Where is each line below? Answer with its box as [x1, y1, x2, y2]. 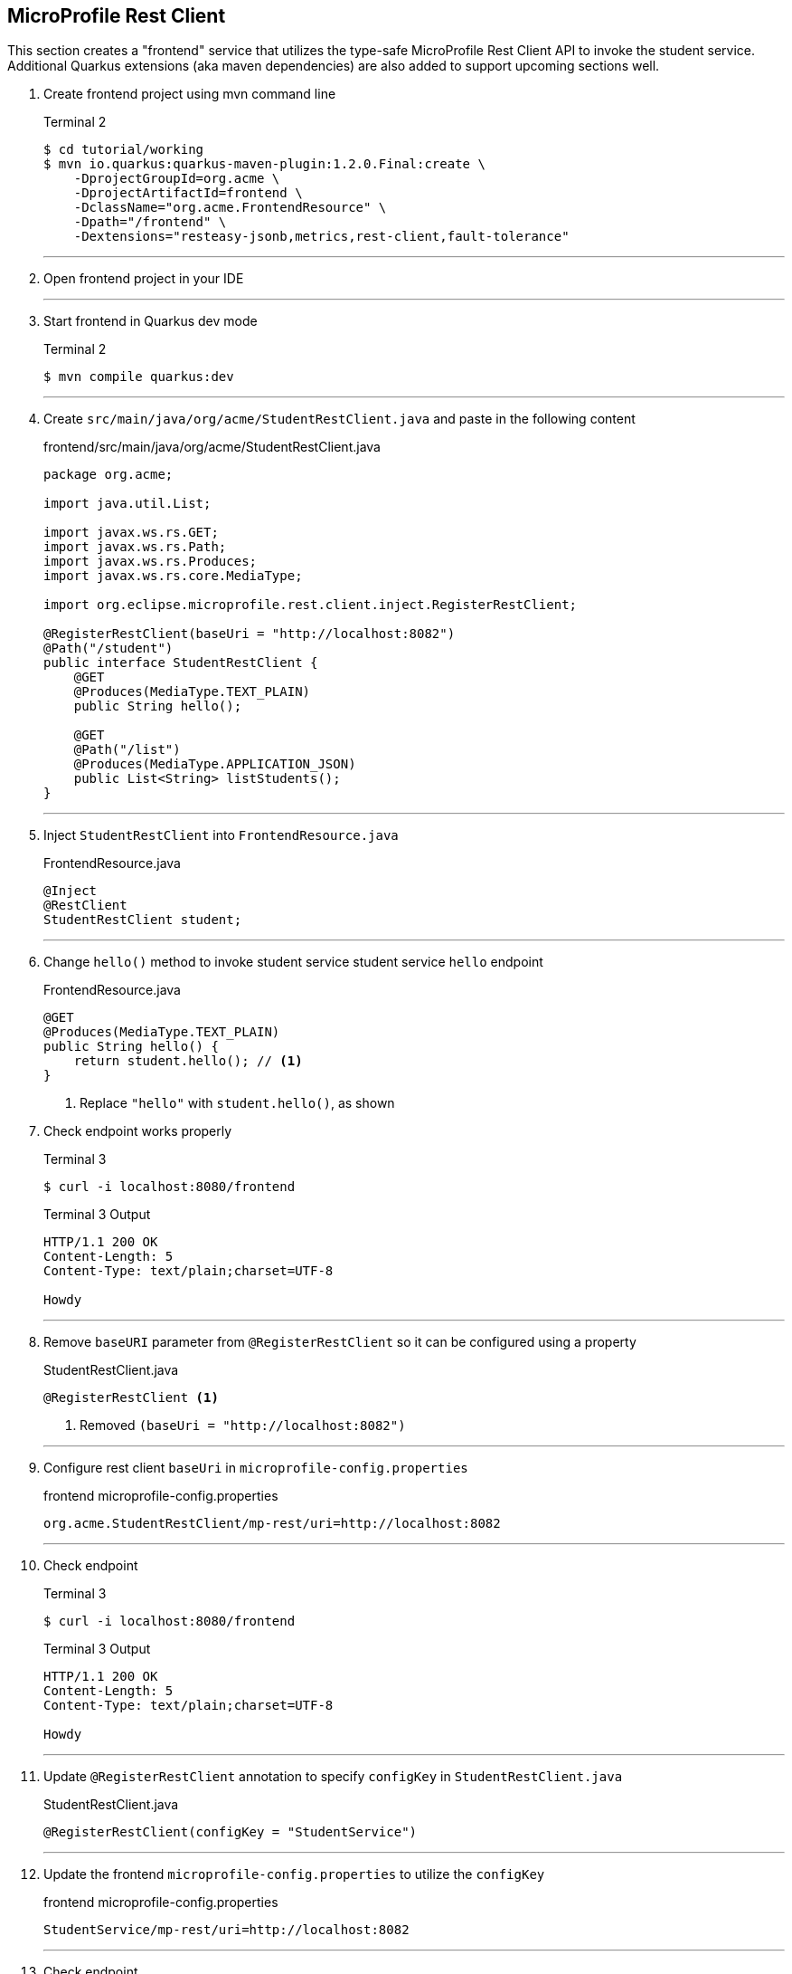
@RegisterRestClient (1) [43, 1390, 219, 1406]
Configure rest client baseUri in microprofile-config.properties [43, 1460, 468, 1476]
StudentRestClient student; [43, 912, 242, 928]
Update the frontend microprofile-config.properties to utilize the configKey [43, 1866, 545, 1883]
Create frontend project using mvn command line [43, 86, 336, 102]
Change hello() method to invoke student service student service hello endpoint [43, 954, 543, 970]
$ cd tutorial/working [43, 142, 204, 157]
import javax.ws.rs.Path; [43, 539, 227, 555]
